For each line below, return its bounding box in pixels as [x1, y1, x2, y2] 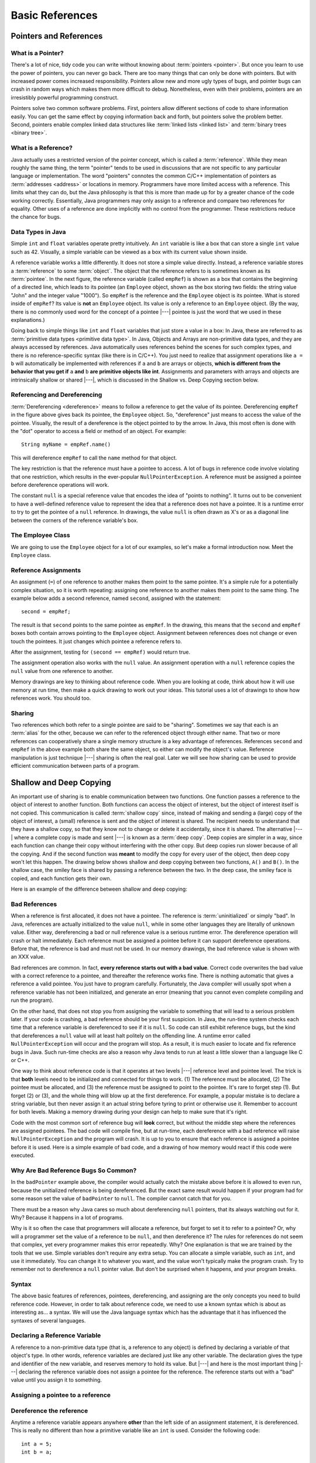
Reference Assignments [11, 566, 81, 574]
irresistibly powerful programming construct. [11, 94, 119, 101]
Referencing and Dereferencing [11, 391, 102, 399]
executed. [11, 1152, 35, 1159]
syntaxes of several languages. [11, 1317, 86, 1324]
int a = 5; [21, 1440, 53, 1447]
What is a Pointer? [11, 49, 64, 57]
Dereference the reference [11, 1406, 88, 1414]
